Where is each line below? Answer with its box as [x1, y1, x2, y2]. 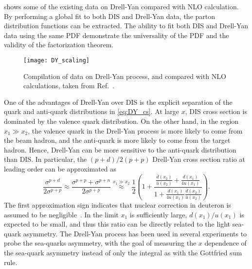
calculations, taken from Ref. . [23, 80, 114, 91]
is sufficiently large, [129, 209, 187, 219]
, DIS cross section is [185, 106, 247, 116]
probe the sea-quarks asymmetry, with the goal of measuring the [4, 238, 197, 248]
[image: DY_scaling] [23, 57, 90, 64]
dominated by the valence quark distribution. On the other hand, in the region [4, 116, 239, 126]
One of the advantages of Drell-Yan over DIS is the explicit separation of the [4, 96, 233, 107]
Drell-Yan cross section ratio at [152, 154, 245, 164]
